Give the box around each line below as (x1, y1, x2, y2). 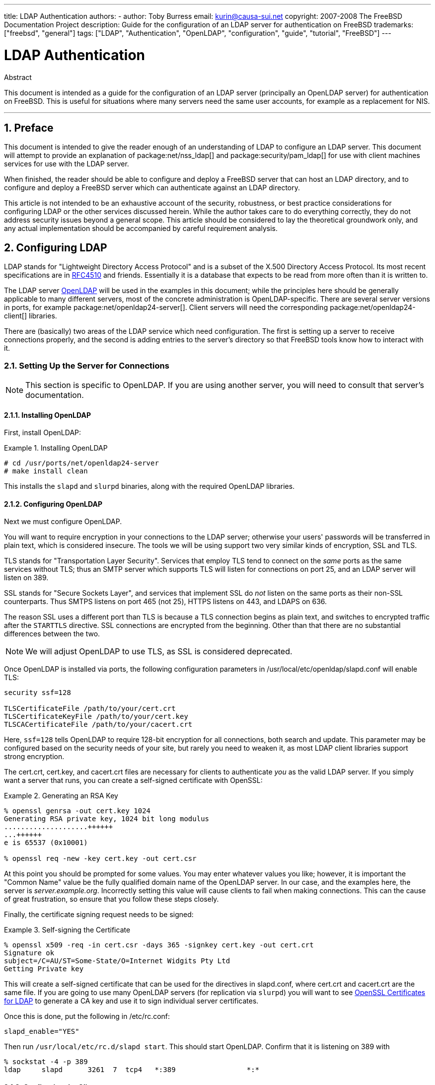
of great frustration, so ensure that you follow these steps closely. (4, 895, 219, 904)
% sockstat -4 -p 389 (4, 1058, 88, 1066)
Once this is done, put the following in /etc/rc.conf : (4, 1012, 170, 1021)
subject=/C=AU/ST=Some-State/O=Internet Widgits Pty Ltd (4, 957, 230, 965)
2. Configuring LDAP (4, 241, 107, 254)
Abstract (4, 73, 32, 81)
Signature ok (4, 949, 55, 957)
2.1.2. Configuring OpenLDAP (4, 499, 103, 508)
